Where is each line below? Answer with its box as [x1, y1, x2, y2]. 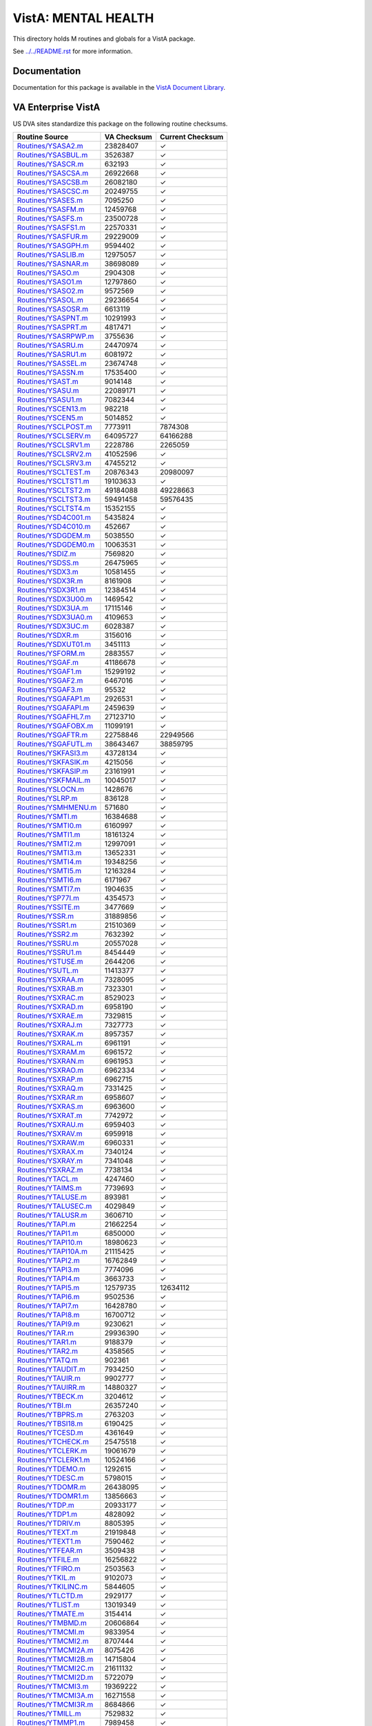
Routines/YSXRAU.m [17, 1120, 84, 1129]
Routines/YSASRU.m [17, 340, 84, 350]
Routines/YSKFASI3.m [17, 748, 89, 758]
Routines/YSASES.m [17, 195, 83, 205]
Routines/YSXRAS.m [17, 1102, 84, 1112]
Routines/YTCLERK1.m [17, 1455, 90, 1465]
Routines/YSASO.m [17, 268, 79, 278]
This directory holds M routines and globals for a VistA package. [12, 35, 196, 43]
